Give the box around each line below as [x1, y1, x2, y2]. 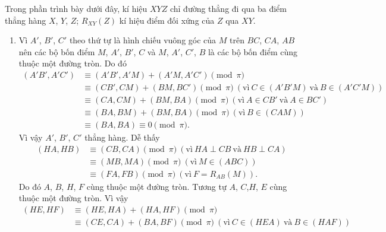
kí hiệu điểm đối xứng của [119, 14, 215, 26]
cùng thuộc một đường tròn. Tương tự [86, 180, 227, 192]
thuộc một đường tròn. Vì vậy [18, 192, 128, 204]
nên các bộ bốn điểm [18, 45, 95, 58]
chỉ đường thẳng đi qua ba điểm [170, 2, 287, 14]
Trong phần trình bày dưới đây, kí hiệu [5, 2, 148, 14]
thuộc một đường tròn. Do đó [18, 57, 127, 69]
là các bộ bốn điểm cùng [208, 45, 298, 58]
